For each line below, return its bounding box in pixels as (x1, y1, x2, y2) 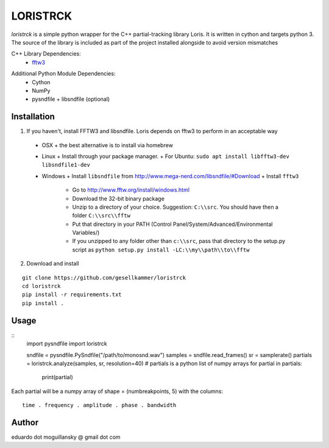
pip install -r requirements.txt (22, 291, 122, 298)
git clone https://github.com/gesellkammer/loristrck (22, 274, 186, 281)
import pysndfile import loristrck (26, 340, 107, 347)
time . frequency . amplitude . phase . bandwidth (22, 402, 177, 409)
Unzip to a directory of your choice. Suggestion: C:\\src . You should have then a (72, 203, 278, 211)
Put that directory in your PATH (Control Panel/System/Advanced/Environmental (72, 220, 273, 228)
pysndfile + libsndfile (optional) (32, 95, 110, 103)
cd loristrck (22, 283, 61, 290)
